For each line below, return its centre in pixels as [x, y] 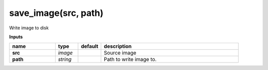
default [90, 46]
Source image [120, 53]
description [118, 46]
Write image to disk [29, 28]
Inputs [16, 37]
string [65, 60]
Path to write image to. [130, 60]
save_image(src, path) [56, 13]
